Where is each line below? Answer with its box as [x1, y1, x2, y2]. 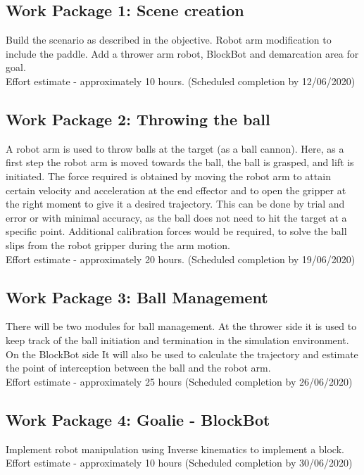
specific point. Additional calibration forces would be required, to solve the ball [6, 224, 347, 239]
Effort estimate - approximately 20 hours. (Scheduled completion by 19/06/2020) [6, 251, 356, 266]
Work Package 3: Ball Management [6, 286, 268, 308]
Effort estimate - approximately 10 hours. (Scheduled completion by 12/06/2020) [6, 73, 356, 88]
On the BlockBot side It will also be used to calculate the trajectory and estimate [6, 346, 358, 361]
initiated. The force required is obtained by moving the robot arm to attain [6, 168, 331, 183]
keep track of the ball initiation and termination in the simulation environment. [6, 332, 349, 347]
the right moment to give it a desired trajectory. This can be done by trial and [6, 196, 345, 211]
